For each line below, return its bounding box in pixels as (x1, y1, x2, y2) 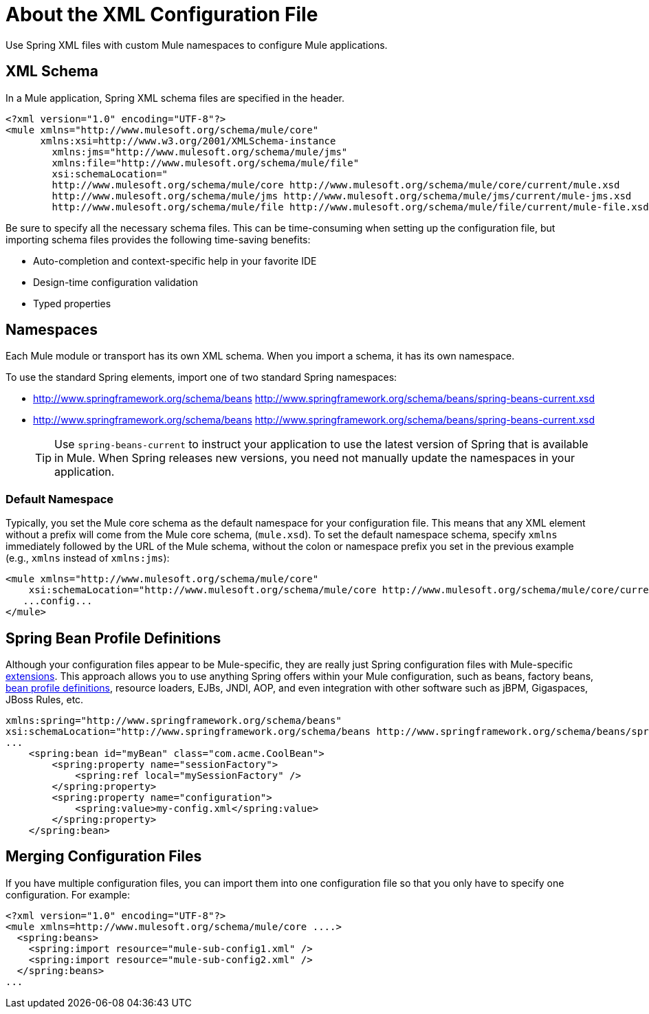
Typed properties (33, 297, 111, 309)
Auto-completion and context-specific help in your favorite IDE (33, 254, 317, 267)
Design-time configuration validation (33, 276, 198, 288)
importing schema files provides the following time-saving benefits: (5, 233, 311, 245)
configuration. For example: (5, 888, 130, 901)
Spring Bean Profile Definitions (5, 629, 221, 647)
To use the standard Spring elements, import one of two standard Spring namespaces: (5, 371, 397, 384)
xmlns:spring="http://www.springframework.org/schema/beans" (5, 715, 342, 727)
